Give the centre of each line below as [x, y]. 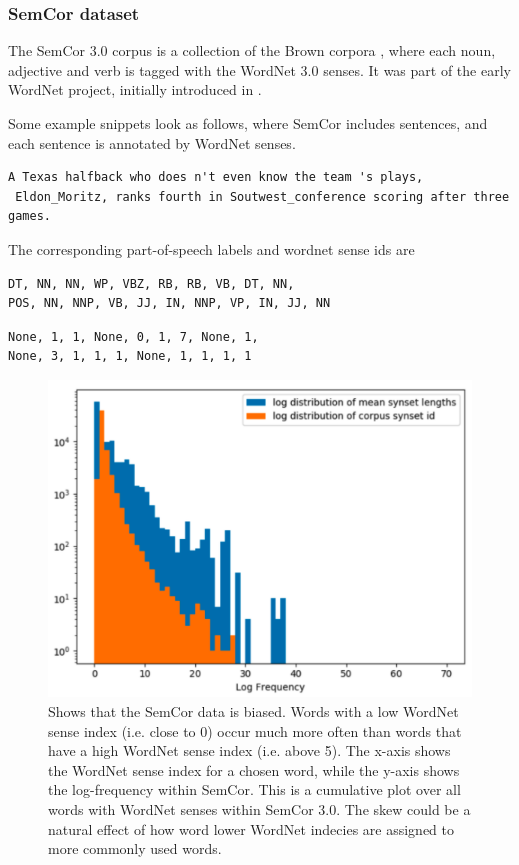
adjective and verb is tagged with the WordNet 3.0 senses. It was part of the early [259, 69]
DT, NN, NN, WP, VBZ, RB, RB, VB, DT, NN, [151, 283]
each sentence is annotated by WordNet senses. [152, 142]
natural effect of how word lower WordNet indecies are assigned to [251, 828]
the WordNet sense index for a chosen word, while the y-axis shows [254, 769]
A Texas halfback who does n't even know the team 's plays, [216, 177]
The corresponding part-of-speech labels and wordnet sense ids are [211, 248]
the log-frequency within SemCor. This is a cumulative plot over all [254, 789]
